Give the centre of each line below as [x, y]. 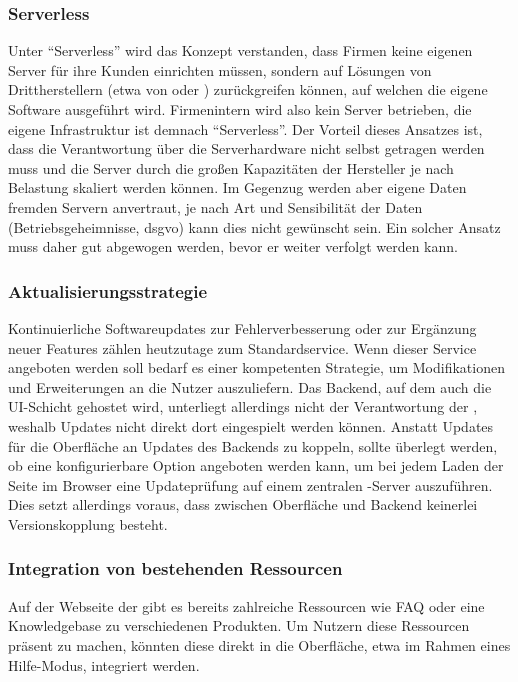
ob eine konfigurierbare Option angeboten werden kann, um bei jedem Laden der [256, 465]
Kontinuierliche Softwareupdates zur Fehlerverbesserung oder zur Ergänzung [242, 327]
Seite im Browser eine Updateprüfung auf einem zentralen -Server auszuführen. [250, 484]
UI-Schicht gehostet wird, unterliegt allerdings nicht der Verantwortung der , [243, 406]
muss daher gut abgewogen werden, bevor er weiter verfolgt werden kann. [233, 246]
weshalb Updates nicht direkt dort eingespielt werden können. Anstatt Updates [251, 425]
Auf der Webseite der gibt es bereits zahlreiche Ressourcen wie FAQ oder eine [246, 605]
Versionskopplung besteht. [88, 523]
